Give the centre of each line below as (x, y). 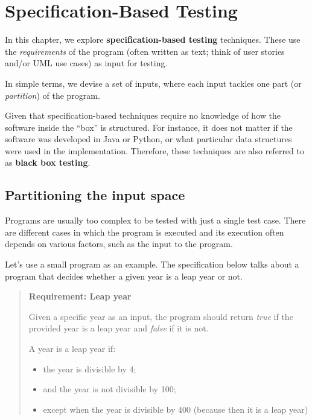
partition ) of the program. (53, 95)
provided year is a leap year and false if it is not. (119, 328)
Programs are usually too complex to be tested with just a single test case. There (155, 220)
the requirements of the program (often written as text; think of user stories (145, 51)
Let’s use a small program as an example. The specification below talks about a (152, 264)
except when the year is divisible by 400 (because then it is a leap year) (176, 409)
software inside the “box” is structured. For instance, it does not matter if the (149, 127)
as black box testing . (48, 162)
